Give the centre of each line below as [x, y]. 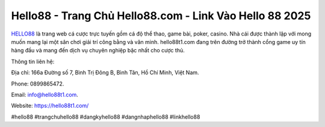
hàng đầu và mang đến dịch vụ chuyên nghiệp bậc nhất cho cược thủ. [98, 51]
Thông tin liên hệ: [33, 61]
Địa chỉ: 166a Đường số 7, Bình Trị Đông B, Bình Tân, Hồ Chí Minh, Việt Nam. [105, 73]
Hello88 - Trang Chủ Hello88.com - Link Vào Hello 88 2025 [161, 16]
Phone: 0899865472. [38, 84]
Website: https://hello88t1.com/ [50, 106]
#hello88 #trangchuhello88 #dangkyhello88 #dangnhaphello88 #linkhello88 [106, 117]
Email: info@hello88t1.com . [45, 94]
